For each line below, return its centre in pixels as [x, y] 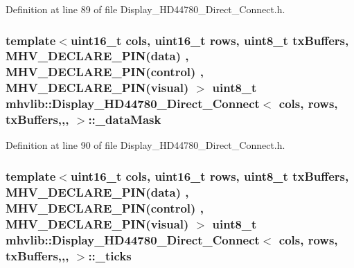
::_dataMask [125, 119]
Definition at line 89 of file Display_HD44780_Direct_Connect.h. [145, 9]
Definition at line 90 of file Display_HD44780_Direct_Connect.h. [145, 145]
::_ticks [110, 255]
